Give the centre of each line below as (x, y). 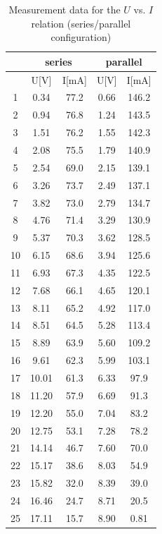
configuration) (81, 37)
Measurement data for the (65, 9)
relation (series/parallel (81, 23)
